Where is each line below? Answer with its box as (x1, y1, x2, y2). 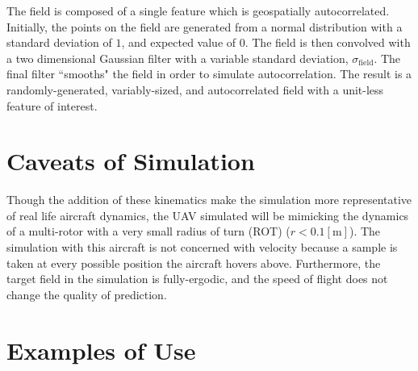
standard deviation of (6, 34, 112, 51)
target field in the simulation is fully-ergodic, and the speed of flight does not (6, 270, 388, 287)
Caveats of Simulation (6, 144, 255, 177)
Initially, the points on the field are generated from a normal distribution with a (6, 18, 403, 35)
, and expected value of (121, 34, 236, 51)
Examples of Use (6, 333, 196, 366)
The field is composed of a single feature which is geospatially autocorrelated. (6, 2, 390, 19)
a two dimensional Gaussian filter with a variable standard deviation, (6, 49, 349, 66)
